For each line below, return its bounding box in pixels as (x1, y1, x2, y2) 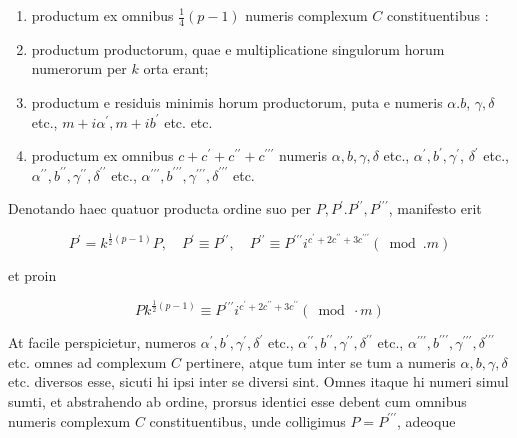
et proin (8, 265, 57, 286)
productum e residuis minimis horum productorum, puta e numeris (31, 92, 443, 113)
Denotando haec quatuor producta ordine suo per (8, 198, 312, 219)
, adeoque (397, 410, 456, 431)
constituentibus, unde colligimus (149, 410, 346, 431)
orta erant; (143, 58, 209, 79)
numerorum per (31, 58, 127, 79)
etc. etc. (164, 111, 213, 132)
